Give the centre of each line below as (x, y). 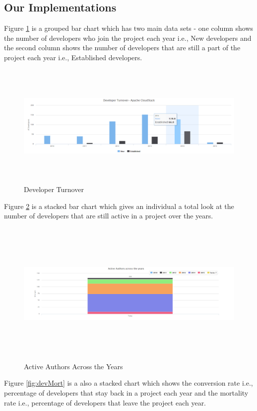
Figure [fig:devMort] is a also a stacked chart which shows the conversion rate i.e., (128, 383)
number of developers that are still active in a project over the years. (109, 216)
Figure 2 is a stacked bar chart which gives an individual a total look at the (119, 206)
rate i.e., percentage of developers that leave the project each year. (105, 402)
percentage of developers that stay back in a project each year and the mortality (126, 393)
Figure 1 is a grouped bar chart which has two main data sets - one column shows (129, 28)
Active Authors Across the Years (73, 366)
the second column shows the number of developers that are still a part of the (122, 48)
